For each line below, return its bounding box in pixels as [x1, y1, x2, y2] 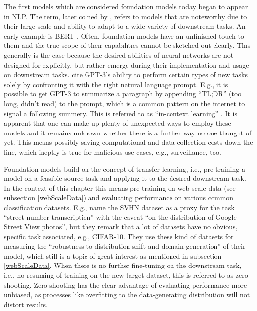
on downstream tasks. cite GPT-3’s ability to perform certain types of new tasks [4, 69, 248, 80]
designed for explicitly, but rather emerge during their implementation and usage [4, 59, 249, 70]
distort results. [4, 299, 48, 309]
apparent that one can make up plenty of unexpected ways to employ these [4, 118, 231, 128]
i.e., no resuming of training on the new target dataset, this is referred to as [4, 270, 234, 280]
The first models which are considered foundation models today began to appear [4, 1, 248, 11]
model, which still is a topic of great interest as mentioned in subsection [4, 250, 222, 261]
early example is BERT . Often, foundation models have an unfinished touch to [4, 30, 244, 41]
